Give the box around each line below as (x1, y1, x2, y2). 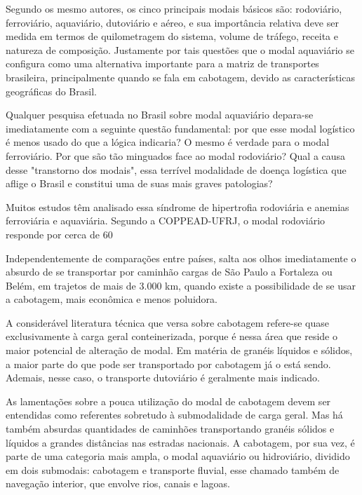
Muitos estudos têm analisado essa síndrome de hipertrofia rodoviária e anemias (6, 199, 349, 214)
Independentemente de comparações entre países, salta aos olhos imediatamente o (6, 250, 356, 265)
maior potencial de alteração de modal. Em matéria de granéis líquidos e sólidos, (6, 343, 353, 358)
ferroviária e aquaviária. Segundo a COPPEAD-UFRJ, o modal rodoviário (6, 213, 326, 228)
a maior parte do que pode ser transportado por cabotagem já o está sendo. (6, 356, 331, 371)
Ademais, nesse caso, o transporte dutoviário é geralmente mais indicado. (6, 370, 320, 385)
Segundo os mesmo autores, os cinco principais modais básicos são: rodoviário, (6, 1, 342, 15)
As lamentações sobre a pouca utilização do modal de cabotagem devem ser (6, 393, 331, 408)
